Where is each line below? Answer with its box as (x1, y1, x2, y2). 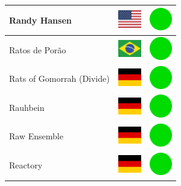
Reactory (9, 159, 43, 171)
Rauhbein (9, 101, 45, 113)
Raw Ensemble (9, 130, 63, 142)
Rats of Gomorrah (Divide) (9, 72, 110, 85)
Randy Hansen (9, 13, 72, 26)
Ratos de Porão (9, 43, 66, 56)
